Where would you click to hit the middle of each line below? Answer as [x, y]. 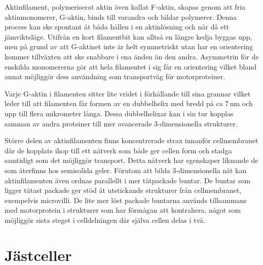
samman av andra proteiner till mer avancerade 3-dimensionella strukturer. [121, 123]
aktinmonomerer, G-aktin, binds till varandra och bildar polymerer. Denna [121, 16]
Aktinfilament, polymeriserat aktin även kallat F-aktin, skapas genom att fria [125, 7]
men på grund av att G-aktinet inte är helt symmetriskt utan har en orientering [129, 46]
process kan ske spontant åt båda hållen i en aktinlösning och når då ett [117, 27]
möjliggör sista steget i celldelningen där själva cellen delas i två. [105, 220]
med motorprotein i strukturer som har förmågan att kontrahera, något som [123, 210]
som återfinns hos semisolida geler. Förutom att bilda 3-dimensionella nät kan [126, 170]
